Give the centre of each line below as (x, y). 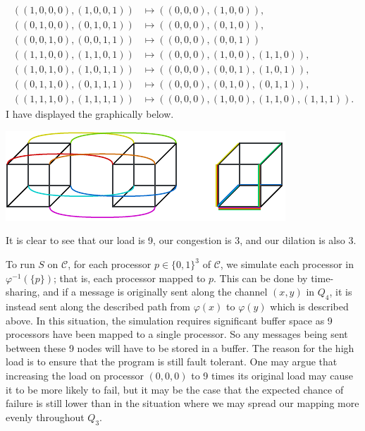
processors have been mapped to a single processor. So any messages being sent (177, 334)
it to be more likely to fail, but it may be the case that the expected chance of (175, 389)
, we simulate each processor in (287, 264)
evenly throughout (45, 417)
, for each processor (110, 264)
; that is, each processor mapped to (129, 278)
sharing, (23, 292)
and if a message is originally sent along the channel (155, 292)
